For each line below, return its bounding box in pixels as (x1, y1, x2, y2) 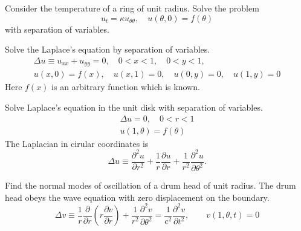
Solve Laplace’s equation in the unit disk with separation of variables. (5, 100, 263, 113)
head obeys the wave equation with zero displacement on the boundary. (5, 190, 270, 203)
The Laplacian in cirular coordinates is (5, 137, 149, 149)
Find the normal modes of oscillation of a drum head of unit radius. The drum (5, 179, 296, 192)
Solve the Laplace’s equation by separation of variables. (5, 43, 210, 56)
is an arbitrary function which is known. (51, 80, 200, 93)
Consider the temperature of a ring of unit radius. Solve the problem (5, 2, 259, 14)
